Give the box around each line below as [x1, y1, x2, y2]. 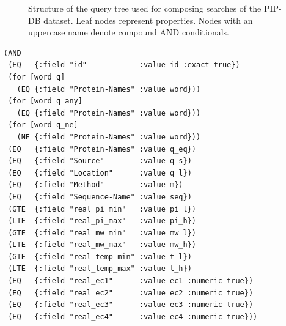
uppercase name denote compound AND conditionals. [28, 26, 230, 39]
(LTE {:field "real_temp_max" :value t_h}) [8, 264, 192, 273]
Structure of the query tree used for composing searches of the [28, 2, 262, 14]
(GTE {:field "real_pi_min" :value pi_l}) [8, 204, 196, 213]
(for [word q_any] [8, 97, 82, 106]
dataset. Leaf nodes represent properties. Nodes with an [43, 13, 253, 26]
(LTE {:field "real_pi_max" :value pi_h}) [8, 217, 196, 226]
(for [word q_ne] [8, 120, 78, 130]
